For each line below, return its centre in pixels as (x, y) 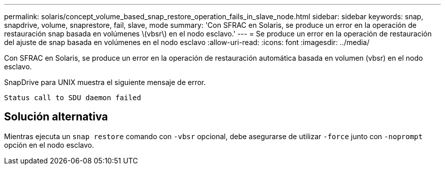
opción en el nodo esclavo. (49, 145)
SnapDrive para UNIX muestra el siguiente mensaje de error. (105, 82)
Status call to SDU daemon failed (73, 98)
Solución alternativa (56, 117)
